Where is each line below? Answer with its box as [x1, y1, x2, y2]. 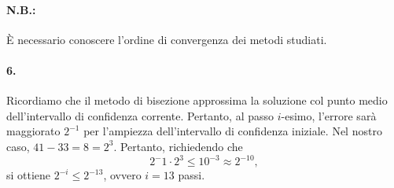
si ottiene [6, 167, 51, 183]
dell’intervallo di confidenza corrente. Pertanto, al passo [6, 107, 274, 123]
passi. [178, 167, 205, 183]
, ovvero [103, 167, 142, 183]
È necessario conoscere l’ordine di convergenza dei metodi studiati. [6, 31, 327, 47]
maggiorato [6, 123, 61, 139]
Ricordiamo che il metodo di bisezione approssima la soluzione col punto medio [6, 92, 388, 109]
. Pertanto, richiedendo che [113, 138, 243, 154]
